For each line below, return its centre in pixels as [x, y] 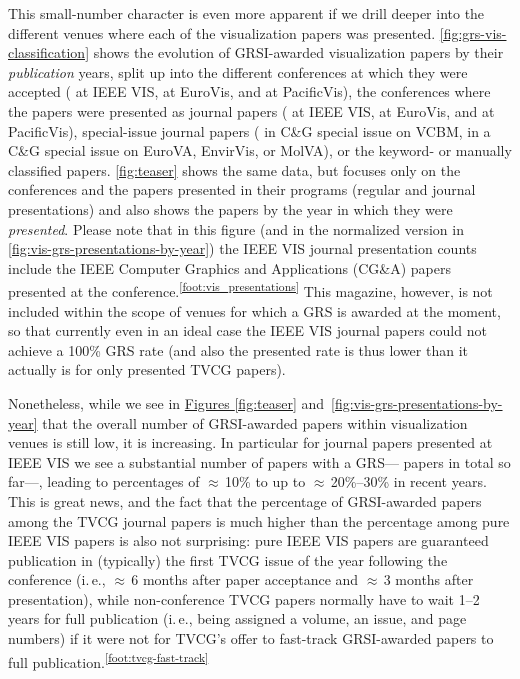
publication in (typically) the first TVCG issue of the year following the [228, 559]
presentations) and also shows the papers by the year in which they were [230, 208]
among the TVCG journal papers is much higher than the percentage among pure [259, 520]
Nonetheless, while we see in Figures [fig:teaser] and [166, 402]
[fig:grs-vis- [473, 32]
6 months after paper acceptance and [245, 579]
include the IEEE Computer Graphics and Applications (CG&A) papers [229, 267]
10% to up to [265, 481]
